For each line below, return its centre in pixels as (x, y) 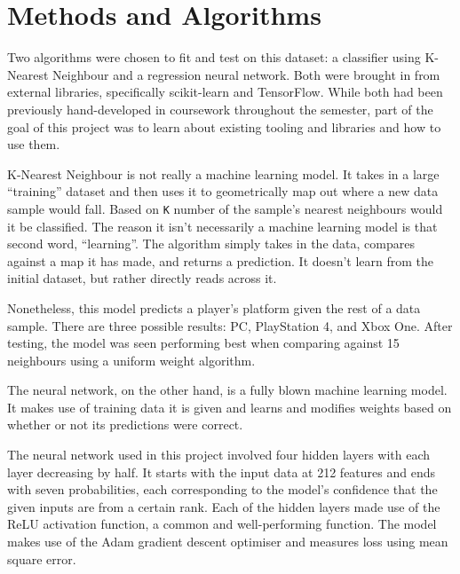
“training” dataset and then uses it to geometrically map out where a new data (223, 191)
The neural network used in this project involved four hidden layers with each (219, 455)
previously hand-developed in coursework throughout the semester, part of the (220, 109)
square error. (42, 558)
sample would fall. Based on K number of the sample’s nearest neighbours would (225, 208)
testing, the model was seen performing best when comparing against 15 (203, 343)
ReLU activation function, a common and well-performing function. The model (222, 524)
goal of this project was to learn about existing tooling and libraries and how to (224, 126)
